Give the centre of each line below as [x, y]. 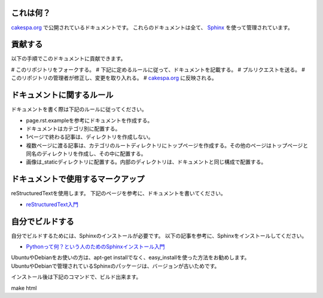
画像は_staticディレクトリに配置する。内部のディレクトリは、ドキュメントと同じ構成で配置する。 [146, 162]
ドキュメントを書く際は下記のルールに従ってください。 [79, 109]
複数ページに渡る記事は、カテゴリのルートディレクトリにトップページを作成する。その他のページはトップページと [167, 145]
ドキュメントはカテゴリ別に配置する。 [73, 128]
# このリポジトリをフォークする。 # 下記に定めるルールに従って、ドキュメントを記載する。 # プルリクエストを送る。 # [158, 69]
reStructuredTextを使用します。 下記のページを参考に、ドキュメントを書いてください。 [119, 193]
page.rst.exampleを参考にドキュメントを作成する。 [89, 120]
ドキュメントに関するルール [62, 95]
